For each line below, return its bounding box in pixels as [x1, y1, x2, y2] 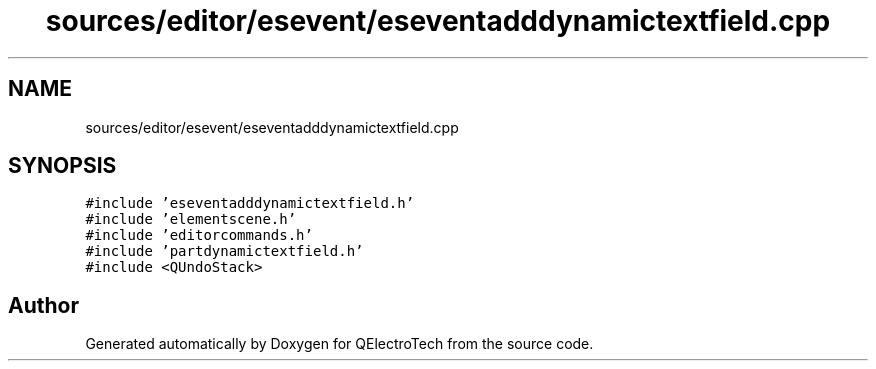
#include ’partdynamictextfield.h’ [85, 243, 364, 260]
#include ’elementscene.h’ [85, 211, 297, 228]
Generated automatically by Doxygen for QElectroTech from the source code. [85, 335, 594, 353]
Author [8, 292, 79, 318]
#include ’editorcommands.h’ [85, 227, 313, 244]
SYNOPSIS [8, 153, 117, 179]
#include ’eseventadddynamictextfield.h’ [85, 195, 415, 212]
